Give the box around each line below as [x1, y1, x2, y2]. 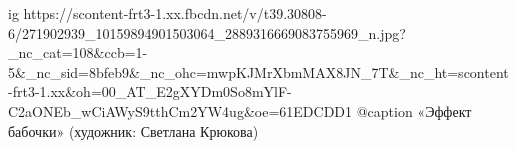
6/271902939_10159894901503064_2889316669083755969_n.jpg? [8, 22, 406, 43]
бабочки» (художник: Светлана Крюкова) [8, 120, 259, 141]
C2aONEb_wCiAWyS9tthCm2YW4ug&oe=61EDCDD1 [8, 100, 353, 121]
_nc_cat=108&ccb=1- [8, 42, 148, 63]
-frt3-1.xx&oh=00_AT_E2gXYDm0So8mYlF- [8, 81, 292, 102]
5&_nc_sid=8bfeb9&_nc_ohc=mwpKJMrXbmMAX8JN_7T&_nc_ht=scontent [8, 61, 509, 82]
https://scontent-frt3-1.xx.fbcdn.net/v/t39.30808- [23, 3, 327, 23]
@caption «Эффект [356, 100, 472, 121]
